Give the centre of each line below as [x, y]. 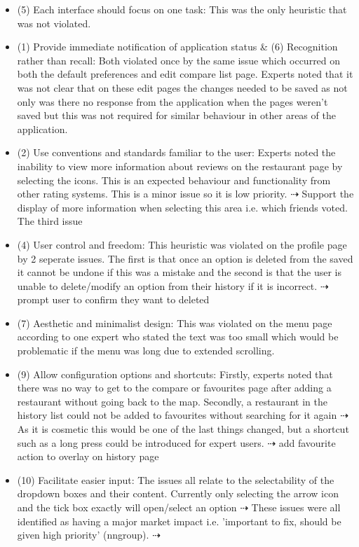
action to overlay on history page [88, 456]
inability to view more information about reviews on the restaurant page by [180, 166]
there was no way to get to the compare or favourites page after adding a [174, 388]
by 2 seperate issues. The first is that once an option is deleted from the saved [185, 258]
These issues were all [296, 507]
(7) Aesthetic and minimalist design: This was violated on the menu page [175, 323]
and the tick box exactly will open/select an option [127, 507]
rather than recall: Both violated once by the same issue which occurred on [179, 60]
